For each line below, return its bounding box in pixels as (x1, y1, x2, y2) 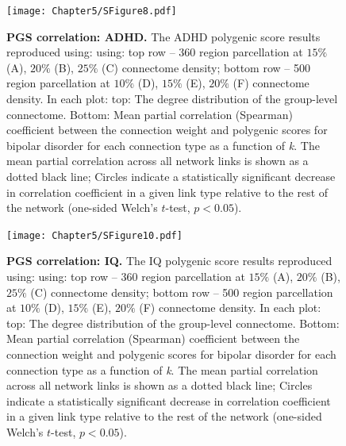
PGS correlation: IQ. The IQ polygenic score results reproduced (6, 252, 333, 269)
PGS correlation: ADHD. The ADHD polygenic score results (6, 28, 321, 44)
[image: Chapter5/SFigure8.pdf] (6, 6, 177, 17)
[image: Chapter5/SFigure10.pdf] (6, 229, 183, 241)
